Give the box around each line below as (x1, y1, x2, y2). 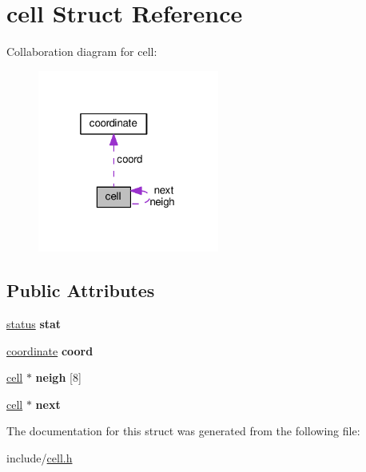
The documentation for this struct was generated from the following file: (6, 422, 360, 439)
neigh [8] (35, 369, 82, 386)
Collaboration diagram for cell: (6, 43, 157, 60)
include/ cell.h (6, 450, 73, 466)
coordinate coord (6, 342, 93, 359)
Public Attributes (6, 278, 155, 303)
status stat (6, 315, 62, 332)
